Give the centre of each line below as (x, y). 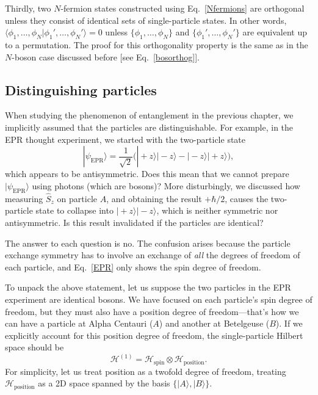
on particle (77, 198)
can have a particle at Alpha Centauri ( (79, 323)
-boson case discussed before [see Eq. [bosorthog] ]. (106, 56)
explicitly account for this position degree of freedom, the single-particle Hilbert (154, 335)
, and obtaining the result (154, 198)
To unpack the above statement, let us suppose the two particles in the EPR (148, 287)
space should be (34, 347)
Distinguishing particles (81, 89)
